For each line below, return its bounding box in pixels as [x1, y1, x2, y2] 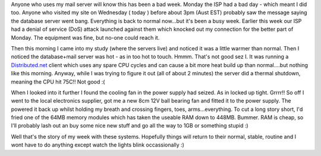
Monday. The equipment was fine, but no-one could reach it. [11, 34, 160, 41]
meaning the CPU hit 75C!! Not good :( [11, 78, 105, 85]
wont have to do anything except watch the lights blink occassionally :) [11, 141, 184, 148]
